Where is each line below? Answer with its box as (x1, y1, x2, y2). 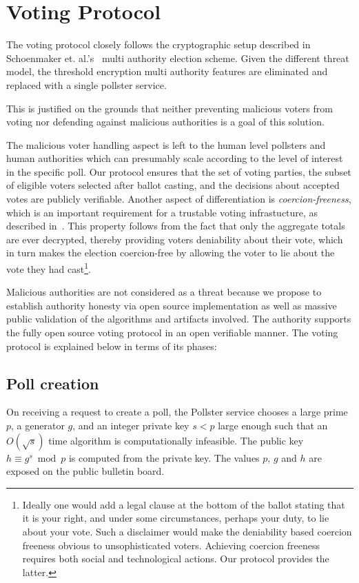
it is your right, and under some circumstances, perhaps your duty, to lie (22, 511, 329, 525)
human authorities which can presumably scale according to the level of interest (6, 151, 343, 165)
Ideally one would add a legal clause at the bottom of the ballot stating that (22, 497, 345, 511)
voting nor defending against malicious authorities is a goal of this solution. (6, 114, 325, 129)
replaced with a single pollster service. (6, 77, 167, 92)
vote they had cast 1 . (6, 260, 91, 276)
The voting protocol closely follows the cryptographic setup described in (6, 37, 311, 52)
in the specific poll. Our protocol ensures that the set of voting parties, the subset (6, 164, 351, 178)
